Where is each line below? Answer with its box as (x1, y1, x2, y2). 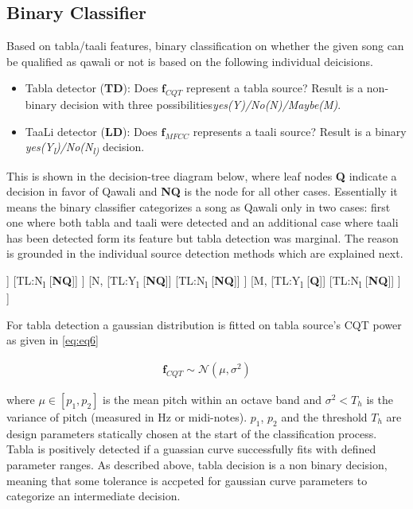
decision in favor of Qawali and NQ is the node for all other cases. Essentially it (6, 183, 398, 200)
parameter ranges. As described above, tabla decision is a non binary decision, (6, 456, 388, 472)
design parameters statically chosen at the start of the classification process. (6, 425, 377, 441)
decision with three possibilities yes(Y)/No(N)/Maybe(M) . (60, 96, 341, 113)
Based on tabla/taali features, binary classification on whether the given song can (6, 37, 404, 54)
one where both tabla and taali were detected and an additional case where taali (6, 214, 399, 231)
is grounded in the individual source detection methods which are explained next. (6, 245, 403, 262)
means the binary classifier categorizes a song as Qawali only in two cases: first (6, 198, 391, 215)
